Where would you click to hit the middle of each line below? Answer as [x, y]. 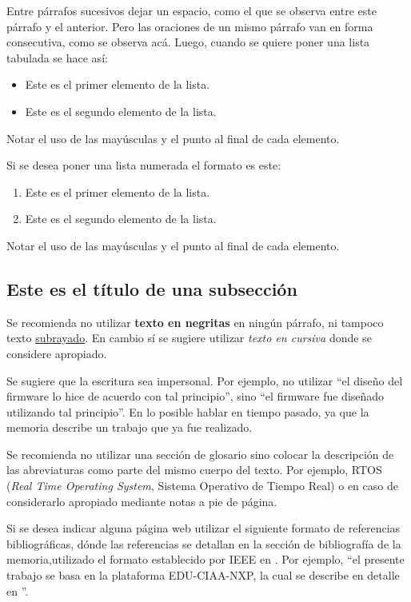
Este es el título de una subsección [152, 288]
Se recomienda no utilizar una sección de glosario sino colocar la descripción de [200, 454]
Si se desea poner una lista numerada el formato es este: [144, 165]
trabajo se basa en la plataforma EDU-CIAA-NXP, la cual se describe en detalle [203, 575]
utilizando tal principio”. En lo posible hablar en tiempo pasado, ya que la [188, 411]
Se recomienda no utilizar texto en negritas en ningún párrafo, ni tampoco [195, 322]
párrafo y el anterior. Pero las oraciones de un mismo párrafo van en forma [190, 26]
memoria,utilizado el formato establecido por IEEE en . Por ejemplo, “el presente [205, 559]
